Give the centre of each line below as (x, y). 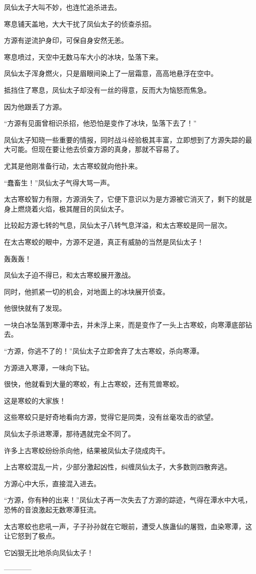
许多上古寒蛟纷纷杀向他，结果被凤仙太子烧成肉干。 (87, 450)
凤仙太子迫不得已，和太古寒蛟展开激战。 (69, 275)
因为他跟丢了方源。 (35, 106)
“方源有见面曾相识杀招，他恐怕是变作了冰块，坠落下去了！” (100, 123)
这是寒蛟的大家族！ (35, 400)
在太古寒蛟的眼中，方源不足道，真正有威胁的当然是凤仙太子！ (104, 241)
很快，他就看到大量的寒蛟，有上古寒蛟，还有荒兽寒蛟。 (94, 384)
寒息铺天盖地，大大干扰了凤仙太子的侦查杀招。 (80, 23)
